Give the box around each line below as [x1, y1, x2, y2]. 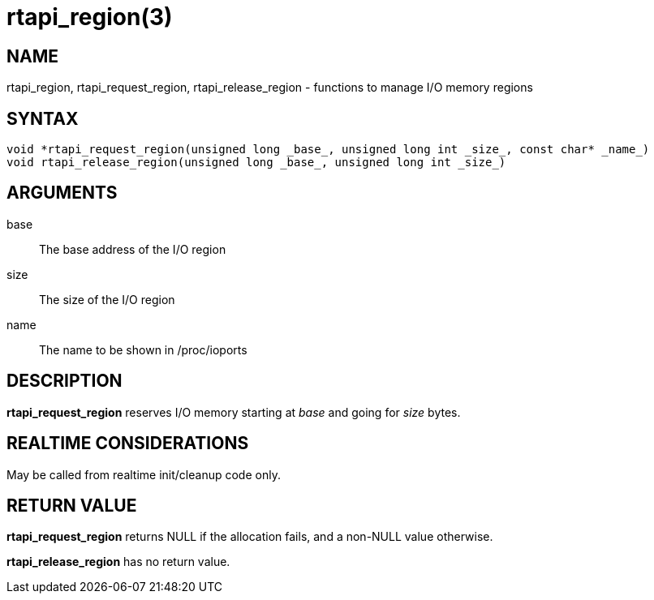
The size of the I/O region [39, 292, 175, 306]
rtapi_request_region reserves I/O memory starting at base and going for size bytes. [6, 405, 461, 419]
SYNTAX [6, 108, 79, 129]
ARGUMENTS [6, 182, 118, 204]
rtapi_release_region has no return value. [6, 555, 230, 569]
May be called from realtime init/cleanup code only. [6, 467, 281, 482]
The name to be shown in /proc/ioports [39, 342, 247, 357]
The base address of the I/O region [39, 242, 226, 256]
